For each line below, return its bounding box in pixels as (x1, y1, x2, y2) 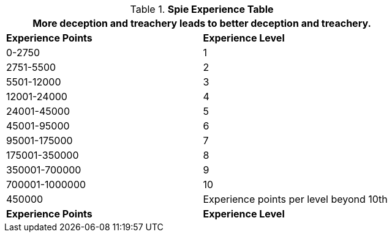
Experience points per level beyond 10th (203, 193, 388, 205)
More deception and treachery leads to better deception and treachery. (32, 17, 371, 29)
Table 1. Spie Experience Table (130, 3, 274, 15)
